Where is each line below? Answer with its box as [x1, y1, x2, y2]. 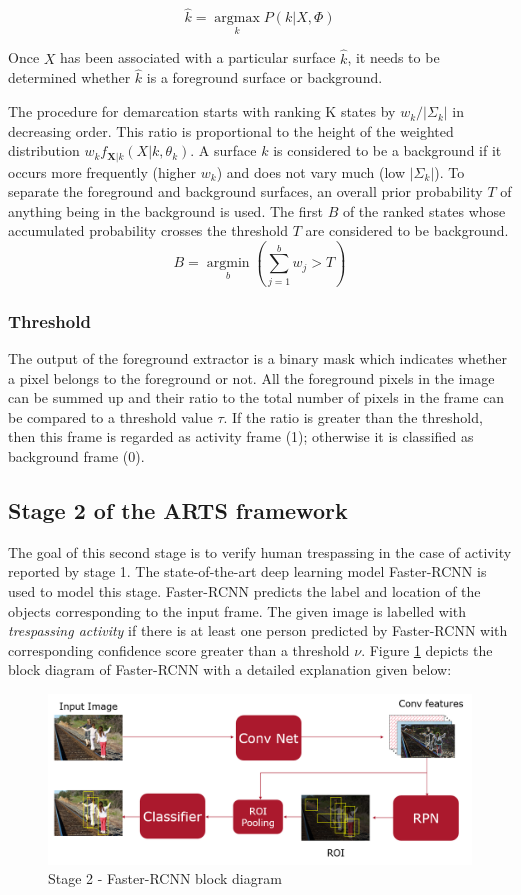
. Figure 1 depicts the [361, 639, 493, 660]
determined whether [8, 67, 131, 88]
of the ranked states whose [342, 200, 506, 221]
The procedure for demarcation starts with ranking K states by [8, 101, 396, 122]
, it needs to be [347, 47, 440, 68]
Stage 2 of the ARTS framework [8, 494, 348, 525]
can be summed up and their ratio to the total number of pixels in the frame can [8, 387, 505, 408]
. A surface [190, 140, 257, 161]
